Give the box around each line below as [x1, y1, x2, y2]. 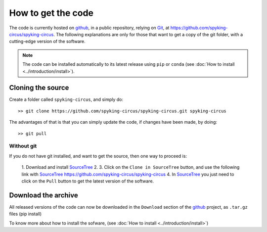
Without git [9, 142, 37, 149]
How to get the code [9, 7, 94, 18]
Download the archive [9, 191, 79, 199]
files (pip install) [9, 211, 42, 217]
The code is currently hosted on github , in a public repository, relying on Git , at [9, 25, 170, 31]
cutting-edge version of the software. [9, 39, 86, 45]
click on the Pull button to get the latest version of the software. [21, 178, 154, 184]
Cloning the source [9, 84, 69, 92]
